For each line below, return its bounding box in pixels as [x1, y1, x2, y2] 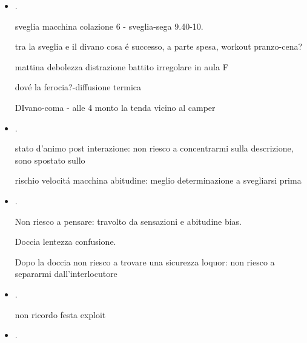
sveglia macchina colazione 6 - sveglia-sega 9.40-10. [15, 19, 203, 32]
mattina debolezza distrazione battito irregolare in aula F [15, 60, 228, 73]
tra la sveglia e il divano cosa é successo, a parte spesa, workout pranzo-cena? [15, 40, 303, 53]
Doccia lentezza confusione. [15, 235, 116, 248]
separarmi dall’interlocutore [15, 267, 117, 280]
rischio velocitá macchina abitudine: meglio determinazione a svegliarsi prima [15, 174, 302, 187]
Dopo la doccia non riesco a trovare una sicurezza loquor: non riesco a [15, 255, 275, 268]
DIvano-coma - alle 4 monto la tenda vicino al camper [15, 101, 216, 113]
